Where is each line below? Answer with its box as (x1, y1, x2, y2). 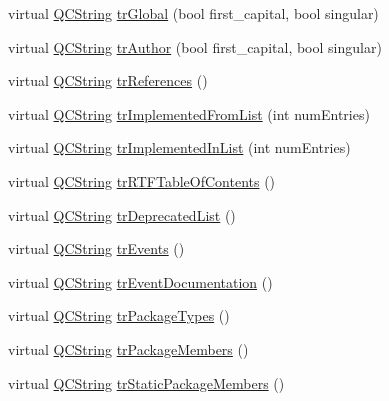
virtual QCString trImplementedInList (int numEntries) (8, 137, 351, 158)
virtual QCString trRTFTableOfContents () (8, 170, 276, 191)
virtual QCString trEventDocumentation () (8, 271, 273, 292)
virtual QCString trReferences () (8, 70, 208, 91)
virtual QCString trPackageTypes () (8, 305, 230, 326)
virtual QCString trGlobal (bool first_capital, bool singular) (8, 3, 379, 23)
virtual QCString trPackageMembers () (8, 338, 249, 359)
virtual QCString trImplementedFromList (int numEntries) (8, 103, 370, 124)
